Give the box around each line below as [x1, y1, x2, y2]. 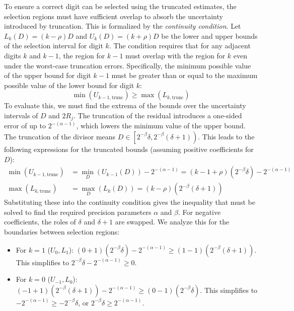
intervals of [4, 110, 38, 120]
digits [4, 50, 21, 60]
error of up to [4, 120, 46, 131]
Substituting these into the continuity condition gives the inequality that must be [4, 197, 255, 207]
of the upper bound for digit [4, 70, 91, 81]
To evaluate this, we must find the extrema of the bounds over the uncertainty [4, 100, 246, 111]
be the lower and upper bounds [161, 30, 258, 41]
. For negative [178, 206, 221, 217]
